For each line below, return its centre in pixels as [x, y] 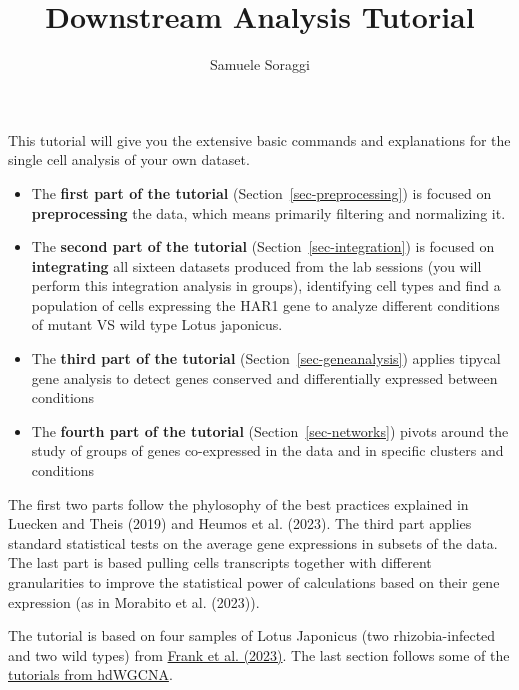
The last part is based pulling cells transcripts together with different [220, 562]
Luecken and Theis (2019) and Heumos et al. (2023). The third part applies [240, 523]
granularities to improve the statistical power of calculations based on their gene [254, 582]
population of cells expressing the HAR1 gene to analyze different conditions [265, 304]
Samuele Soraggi [260, 64]
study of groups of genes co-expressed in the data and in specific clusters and [267, 450]
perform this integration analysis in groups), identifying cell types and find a [266, 285]
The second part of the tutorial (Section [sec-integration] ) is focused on [263, 246]
